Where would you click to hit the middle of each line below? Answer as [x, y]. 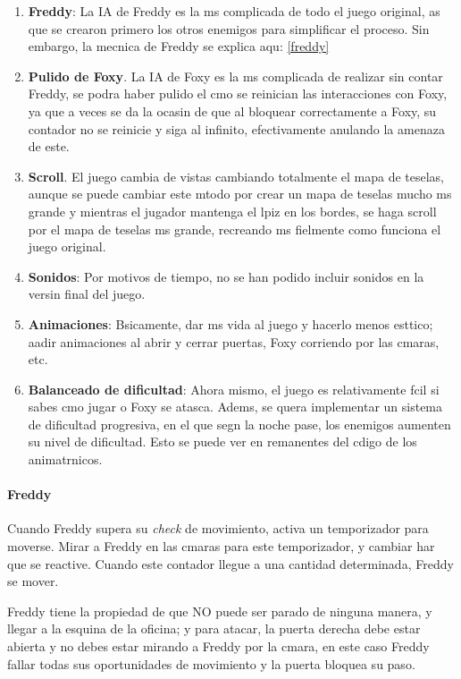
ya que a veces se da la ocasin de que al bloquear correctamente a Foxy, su [232, 110]
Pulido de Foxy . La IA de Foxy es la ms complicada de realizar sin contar [235, 76]
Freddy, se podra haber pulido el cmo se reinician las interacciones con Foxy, [238, 93]
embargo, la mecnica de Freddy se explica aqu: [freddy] [179, 46]
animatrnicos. [65, 459]
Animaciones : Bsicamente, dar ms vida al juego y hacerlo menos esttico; [230, 323]
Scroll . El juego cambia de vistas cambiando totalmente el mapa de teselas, [236, 176]
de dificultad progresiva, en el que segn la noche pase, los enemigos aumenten [239, 424]
